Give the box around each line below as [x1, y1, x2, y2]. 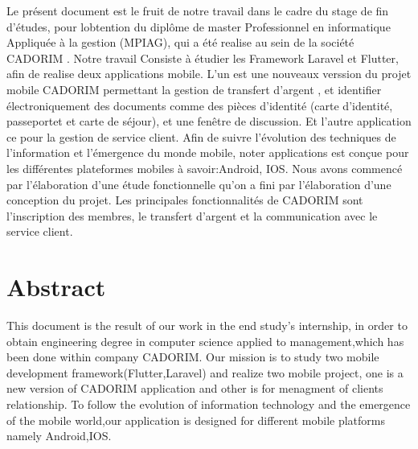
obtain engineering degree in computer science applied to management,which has [6, 332, 404, 349]
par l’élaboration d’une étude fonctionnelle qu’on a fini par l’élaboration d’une [6, 175, 391, 192]
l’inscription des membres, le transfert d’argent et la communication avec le [6, 207, 378, 224]
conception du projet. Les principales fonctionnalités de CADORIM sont [6, 192, 363, 208]
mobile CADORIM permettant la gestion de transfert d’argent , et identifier [6, 80, 382, 97]
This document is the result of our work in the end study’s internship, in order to [6, 317, 408, 334]
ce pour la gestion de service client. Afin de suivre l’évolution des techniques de [6, 128, 396, 145]
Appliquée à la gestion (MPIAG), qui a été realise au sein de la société [6, 34, 354, 51]
